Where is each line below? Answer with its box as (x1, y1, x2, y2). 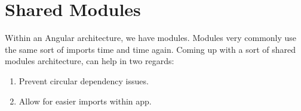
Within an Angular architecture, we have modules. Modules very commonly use (5, 31, 297, 44)
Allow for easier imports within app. (19, 94, 152, 107)
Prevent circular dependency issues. (19, 74, 149, 87)
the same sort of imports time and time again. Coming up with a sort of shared (5, 43, 296, 55)
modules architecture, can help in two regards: (5, 55, 174, 67)
